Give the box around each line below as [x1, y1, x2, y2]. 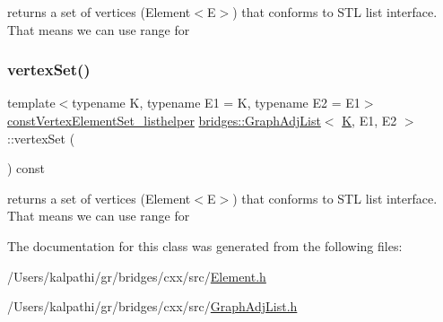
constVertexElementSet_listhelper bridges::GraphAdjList [7, 111, 321, 129]
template [7, 93, 56, 112]
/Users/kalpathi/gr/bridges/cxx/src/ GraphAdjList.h [7, 297, 298, 316]
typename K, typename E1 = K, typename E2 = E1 [72, 93, 360, 112]
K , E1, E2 [342, 111, 397, 129]
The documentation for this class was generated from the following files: [7, 236, 403, 255]
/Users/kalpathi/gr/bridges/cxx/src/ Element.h [7, 266, 266, 285]
